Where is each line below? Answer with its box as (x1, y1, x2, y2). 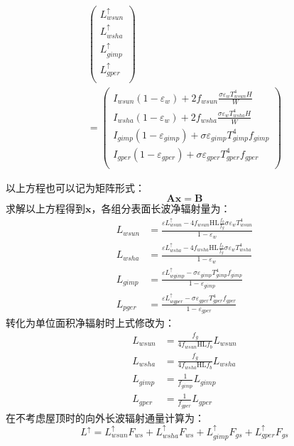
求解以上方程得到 (6, 201, 85, 216)
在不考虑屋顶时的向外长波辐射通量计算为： (6, 410, 205, 425)
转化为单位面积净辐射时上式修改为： (6, 315, 175, 330)
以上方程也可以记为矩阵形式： (6, 180, 145, 195)
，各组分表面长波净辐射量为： (91, 201, 231, 216)
